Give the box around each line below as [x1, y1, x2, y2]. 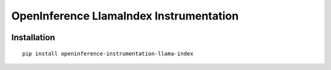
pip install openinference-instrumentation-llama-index [22, 50, 194, 57]
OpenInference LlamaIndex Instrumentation [11, 9, 239, 23]
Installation [11, 32, 55, 43]
